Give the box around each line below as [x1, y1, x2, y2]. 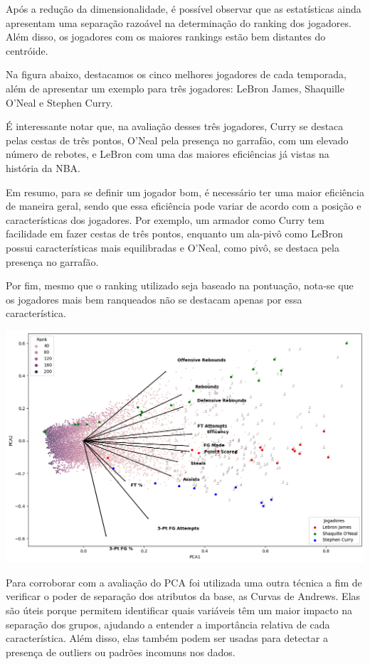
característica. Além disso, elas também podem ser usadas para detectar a [6, 631, 328, 646]
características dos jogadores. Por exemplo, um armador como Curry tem [6, 212, 324, 227]
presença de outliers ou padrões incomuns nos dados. [6, 644, 236, 659]
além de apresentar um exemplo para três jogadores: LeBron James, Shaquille [6, 80, 344, 95]
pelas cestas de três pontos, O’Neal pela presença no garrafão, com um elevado [6, 132, 349, 147]
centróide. [6, 43, 48, 58]
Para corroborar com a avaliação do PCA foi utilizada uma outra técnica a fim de [6, 574, 362, 589]
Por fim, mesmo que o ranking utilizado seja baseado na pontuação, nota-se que [6, 278, 354, 293]
